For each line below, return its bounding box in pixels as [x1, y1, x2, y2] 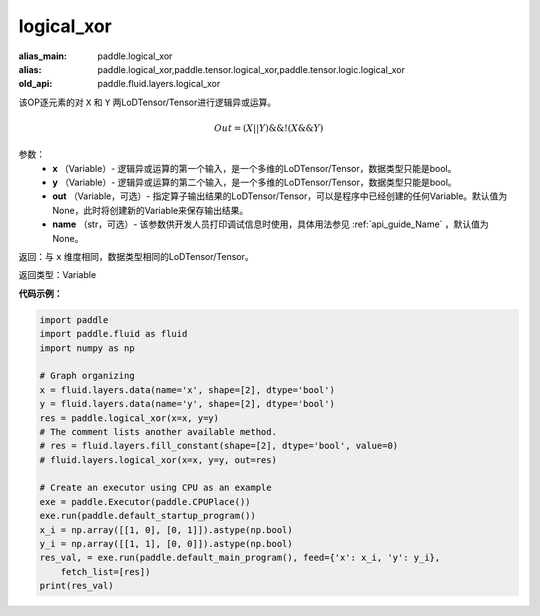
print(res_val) [39, 580, 114, 592]
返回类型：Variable [18, 269, 97, 281]
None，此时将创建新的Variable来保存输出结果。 [52, 204, 249, 216]
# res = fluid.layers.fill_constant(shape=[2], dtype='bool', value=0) [39, 440, 399, 452]
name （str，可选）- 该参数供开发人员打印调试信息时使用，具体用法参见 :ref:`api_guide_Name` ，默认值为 [52, 218, 489, 230]
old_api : [18, 78, 53, 90]
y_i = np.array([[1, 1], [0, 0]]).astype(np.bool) [39, 538, 294, 550]
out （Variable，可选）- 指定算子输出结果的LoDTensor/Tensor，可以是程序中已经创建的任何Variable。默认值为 [52, 190, 508, 202]
